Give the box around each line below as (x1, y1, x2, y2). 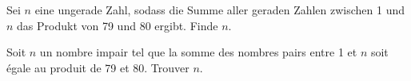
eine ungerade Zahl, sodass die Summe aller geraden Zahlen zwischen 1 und (34, 2, 405, 17)
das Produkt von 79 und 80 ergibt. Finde (17, 17, 218, 33)
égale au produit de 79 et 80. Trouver (6, 59, 190, 75)
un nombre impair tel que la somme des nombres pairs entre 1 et (39, 44, 357, 60)
